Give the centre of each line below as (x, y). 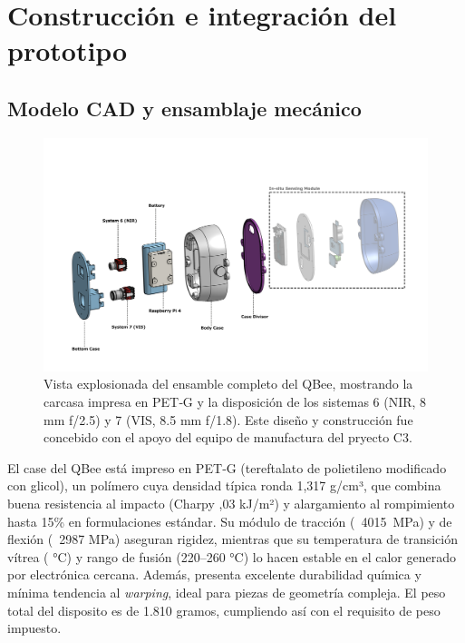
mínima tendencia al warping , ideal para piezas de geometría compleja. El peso (227, 593)
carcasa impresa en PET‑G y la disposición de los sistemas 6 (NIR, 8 (235, 402)
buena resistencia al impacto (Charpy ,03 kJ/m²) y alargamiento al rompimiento (231, 504)
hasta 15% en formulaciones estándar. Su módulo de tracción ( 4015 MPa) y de (230, 521)
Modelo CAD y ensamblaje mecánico (184, 108)
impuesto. (34, 628)
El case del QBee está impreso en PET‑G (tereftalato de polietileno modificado (227, 467)
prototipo (68, 50)
